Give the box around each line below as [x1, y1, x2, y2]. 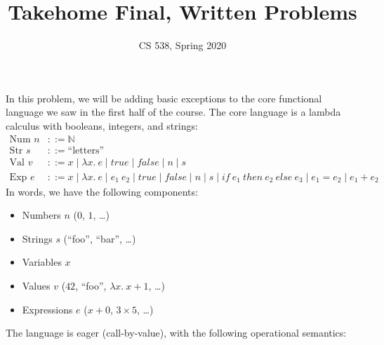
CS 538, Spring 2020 [138, 38, 227, 53]
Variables [22, 255, 62, 269]
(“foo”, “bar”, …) [63, 231, 136, 245]
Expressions [22, 302, 73, 316]
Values [22, 278, 51, 292]
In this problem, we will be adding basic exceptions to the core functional [6, 90, 322, 105]
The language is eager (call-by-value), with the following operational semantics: [6, 325, 347, 340]
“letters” [67, 145, 105, 156]
